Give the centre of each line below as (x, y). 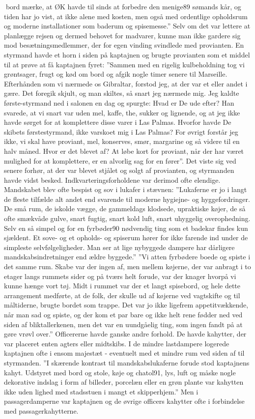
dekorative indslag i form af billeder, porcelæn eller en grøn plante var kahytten (124, 382)
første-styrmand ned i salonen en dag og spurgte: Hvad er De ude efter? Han (119, 102)
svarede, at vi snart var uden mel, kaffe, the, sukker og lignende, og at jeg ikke (122, 112)
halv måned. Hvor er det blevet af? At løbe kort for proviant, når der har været (124, 151)
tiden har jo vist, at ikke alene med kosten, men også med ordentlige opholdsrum (126, 16)
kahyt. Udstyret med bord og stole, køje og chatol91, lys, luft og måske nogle (120, 372)
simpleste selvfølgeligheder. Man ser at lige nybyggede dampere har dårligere (119, 247)
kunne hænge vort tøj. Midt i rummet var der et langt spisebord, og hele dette (122, 286)
